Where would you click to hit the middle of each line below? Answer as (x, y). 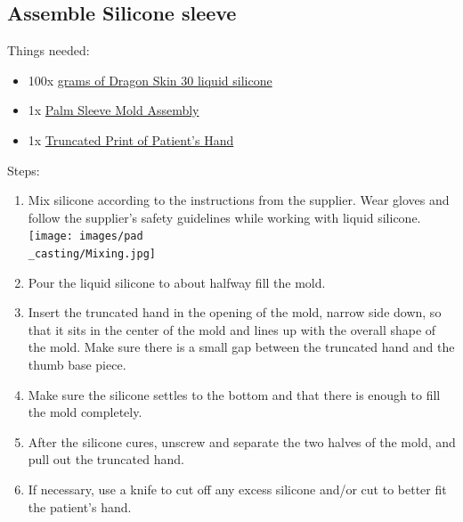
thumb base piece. (77, 365)
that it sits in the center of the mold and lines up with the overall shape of (232, 329)
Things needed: (49, 50)
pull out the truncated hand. (106, 459)
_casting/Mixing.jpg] (92, 254)
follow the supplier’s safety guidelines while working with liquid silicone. (224, 217)
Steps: (24, 170)
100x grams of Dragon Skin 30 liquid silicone (150, 80)
